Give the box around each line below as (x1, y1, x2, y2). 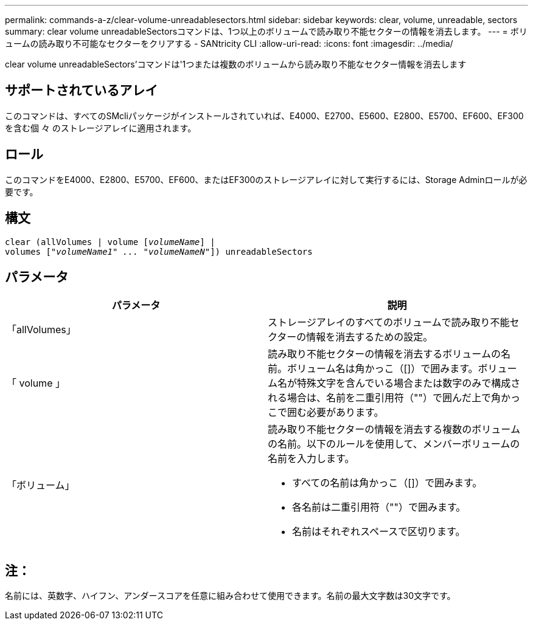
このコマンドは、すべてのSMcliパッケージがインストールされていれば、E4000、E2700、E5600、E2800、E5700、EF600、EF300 (5, 110, 524, 121)
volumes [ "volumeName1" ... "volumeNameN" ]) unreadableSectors (5, 246, 313, 257)
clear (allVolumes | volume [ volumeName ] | (5, 237, 215, 247)
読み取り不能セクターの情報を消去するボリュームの (268, 348, 501, 361)
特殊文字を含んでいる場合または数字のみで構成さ (297, 377, 521, 390)
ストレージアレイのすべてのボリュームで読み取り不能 (268, 316, 510, 329)
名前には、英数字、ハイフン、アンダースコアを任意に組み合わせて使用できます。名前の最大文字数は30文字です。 (5, 590, 456, 601)
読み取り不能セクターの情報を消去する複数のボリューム (268, 423, 520, 436)
